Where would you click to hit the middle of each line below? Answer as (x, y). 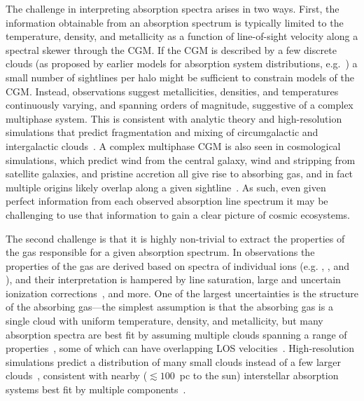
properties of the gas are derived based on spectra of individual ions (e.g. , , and (177, 265)
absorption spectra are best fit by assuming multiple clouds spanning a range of (176, 334)
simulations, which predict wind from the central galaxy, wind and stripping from (181, 159)
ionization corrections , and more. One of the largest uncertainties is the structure (182, 293)
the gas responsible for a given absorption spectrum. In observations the (160, 252)
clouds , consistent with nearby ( (77, 375)
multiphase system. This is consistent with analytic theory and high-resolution (174, 118)
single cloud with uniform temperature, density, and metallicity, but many (164, 321)
